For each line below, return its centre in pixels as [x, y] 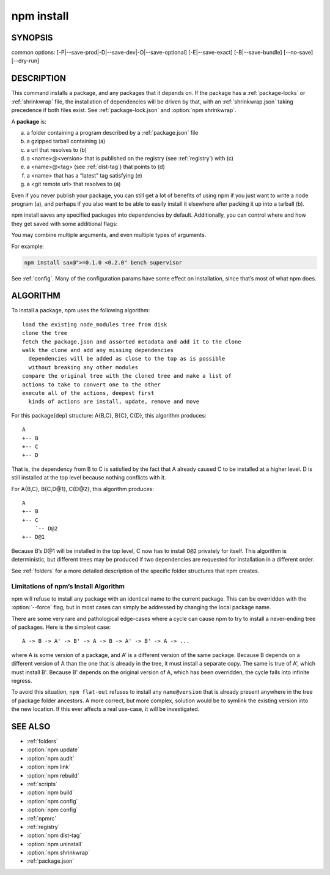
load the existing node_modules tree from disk [95, 324]
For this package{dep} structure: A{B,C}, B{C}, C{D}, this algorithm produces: [109, 415]
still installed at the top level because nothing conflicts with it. [89, 478]
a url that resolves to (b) [57, 149]
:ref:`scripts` [42, 784]
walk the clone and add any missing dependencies [98, 350]
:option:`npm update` [53, 749]
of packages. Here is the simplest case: [61, 627]
